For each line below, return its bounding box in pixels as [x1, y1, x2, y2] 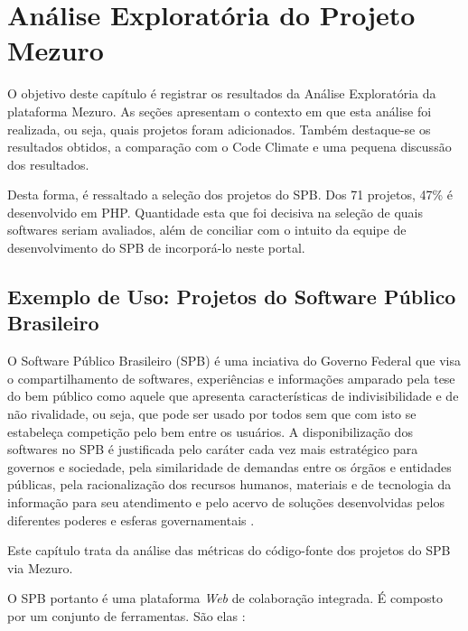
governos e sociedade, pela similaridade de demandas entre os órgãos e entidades [7, 457, 452, 476]
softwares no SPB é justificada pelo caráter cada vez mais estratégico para [7, 440, 418, 459]
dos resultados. [7, 154, 89, 173]
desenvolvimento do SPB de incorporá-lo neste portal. [7, 238, 305, 257]
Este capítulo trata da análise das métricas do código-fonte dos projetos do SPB [7, 541, 451, 560]
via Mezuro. [7, 558, 73, 577]
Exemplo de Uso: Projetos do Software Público [7, 283, 456, 311]
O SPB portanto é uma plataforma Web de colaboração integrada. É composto [7, 589, 444, 608]
